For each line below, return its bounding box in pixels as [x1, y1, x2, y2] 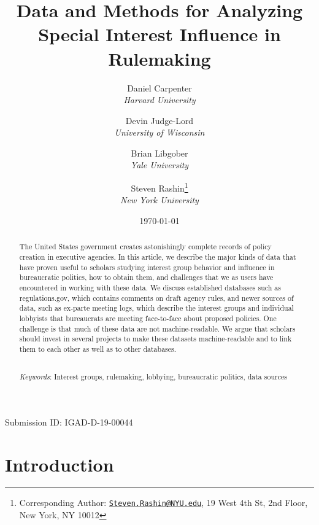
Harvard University [123, 93, 196, 106]
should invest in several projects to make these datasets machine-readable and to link [19, 333, 292, 344]
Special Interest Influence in [38, 21, 281, 47]
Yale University [130, 158, 189, 171]
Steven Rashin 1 [131, 180, 188, 194]
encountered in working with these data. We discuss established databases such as [19, 282, 281, 292]
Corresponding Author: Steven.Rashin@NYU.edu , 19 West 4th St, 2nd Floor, [19, 496, 308, 509]
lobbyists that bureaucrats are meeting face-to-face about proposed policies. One [19, 313, 277, 323]
